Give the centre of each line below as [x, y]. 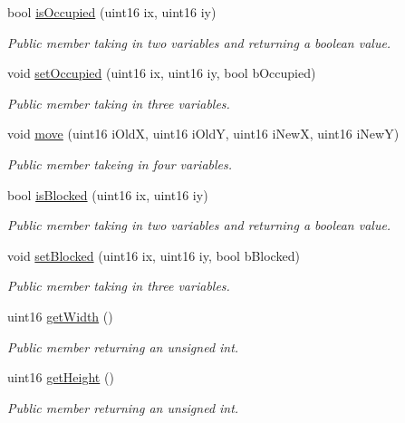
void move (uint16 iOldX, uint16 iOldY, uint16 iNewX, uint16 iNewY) [203, 134]
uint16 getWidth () [60, 316]
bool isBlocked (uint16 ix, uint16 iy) [108, 194]
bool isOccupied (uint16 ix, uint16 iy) [112, 12]
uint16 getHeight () [61, 377]
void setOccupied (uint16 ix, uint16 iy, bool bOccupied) [162, 73]
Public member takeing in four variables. [120, 163]
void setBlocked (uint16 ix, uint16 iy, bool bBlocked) [154, 255]
